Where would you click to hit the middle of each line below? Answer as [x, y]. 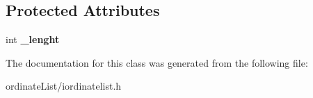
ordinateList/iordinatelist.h [64, 86]
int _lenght [33, 39]
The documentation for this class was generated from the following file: [157, 62]
